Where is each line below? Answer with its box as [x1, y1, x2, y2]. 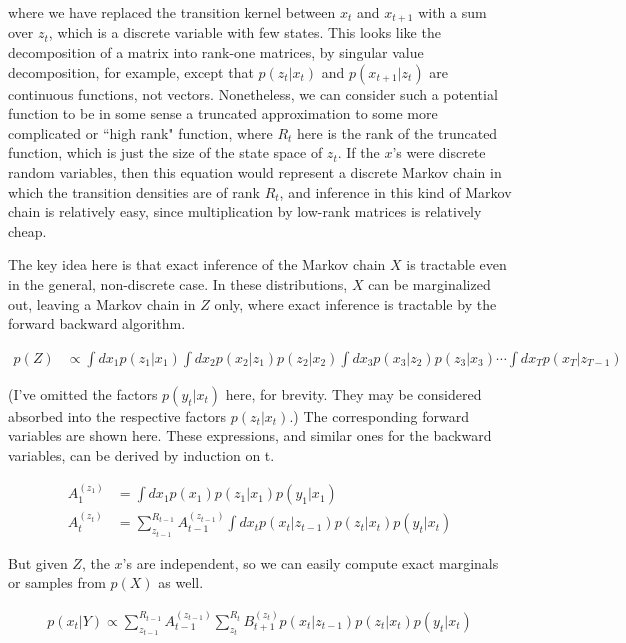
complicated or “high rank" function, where [8, 122, 273, 143]
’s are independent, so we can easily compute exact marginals [122, 552, 499, 573]
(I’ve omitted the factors [8, 383, 158, 404]
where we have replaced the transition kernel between [8, 2, 336, 22]
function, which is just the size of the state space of [8, 142, 323, 163]
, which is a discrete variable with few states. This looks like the [48, 22, 441, 43]
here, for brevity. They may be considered [225, 383, 482, 404]
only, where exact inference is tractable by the [214, 293, 497, 314]
